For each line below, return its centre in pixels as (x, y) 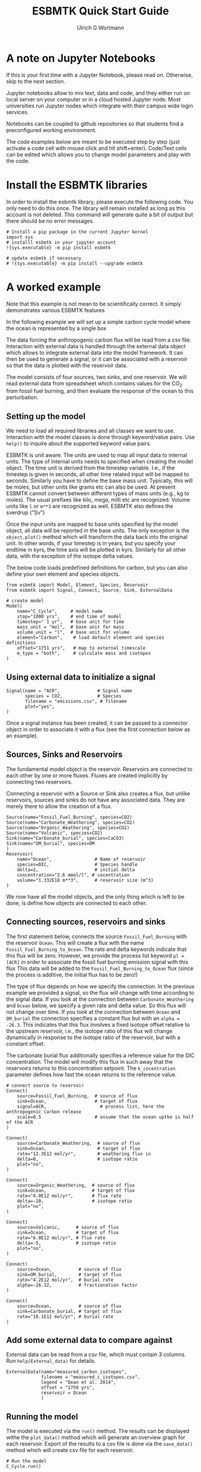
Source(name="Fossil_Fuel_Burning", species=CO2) (69, 817)
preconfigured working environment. (51, 130)
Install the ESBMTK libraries (77, 185)
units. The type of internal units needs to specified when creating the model (100, 462)
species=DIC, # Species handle (77, 864)
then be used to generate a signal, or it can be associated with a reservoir (97, 359)
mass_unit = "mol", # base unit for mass (71, 627)
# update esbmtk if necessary (44, 258)
